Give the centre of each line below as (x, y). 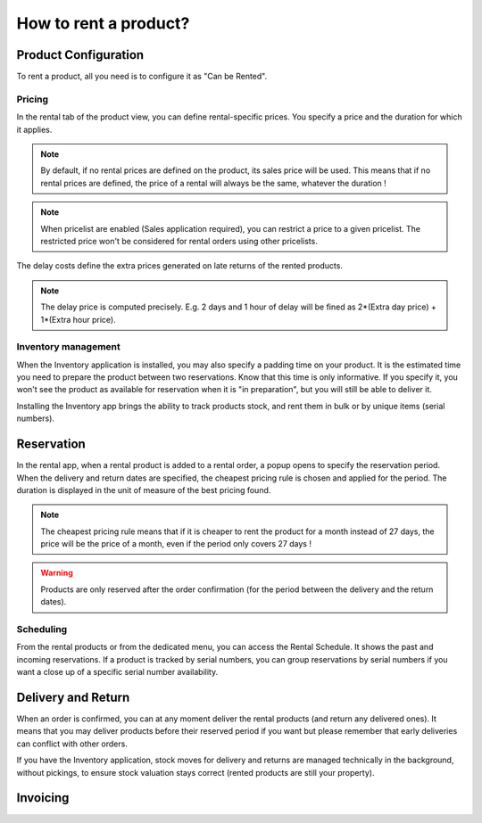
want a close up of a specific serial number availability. (117, 672)
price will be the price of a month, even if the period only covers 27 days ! (176, 544)
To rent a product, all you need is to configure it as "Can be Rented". (142, 77)
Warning (57, 573)
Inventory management (68, 347)
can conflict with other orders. (72, 744)
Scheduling (42, 629)
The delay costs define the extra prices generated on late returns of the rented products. (180, 266)
